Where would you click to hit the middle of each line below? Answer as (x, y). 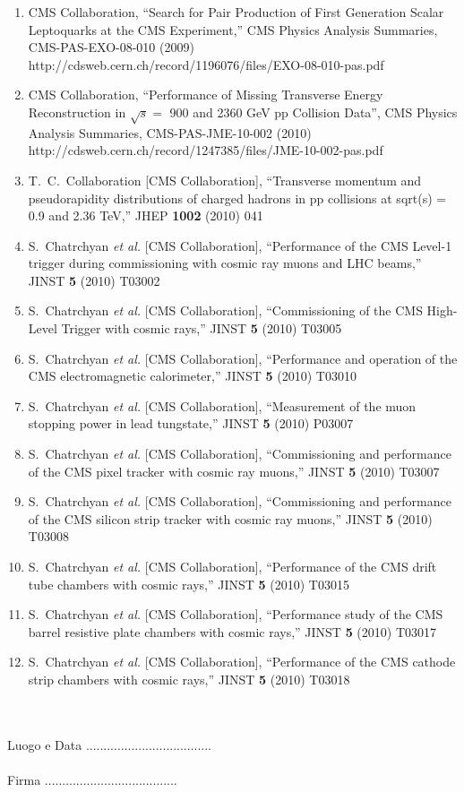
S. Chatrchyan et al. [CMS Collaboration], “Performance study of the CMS (236, 614)
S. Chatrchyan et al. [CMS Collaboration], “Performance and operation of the (243, 358)
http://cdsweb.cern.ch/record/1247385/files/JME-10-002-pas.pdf (206, 150)
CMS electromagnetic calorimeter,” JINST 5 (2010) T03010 (192, 376)
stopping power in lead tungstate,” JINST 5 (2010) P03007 (191, 423)
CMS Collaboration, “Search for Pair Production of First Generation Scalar (236, 12)
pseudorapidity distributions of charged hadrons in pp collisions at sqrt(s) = (237, 198)
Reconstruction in (77, 112)
